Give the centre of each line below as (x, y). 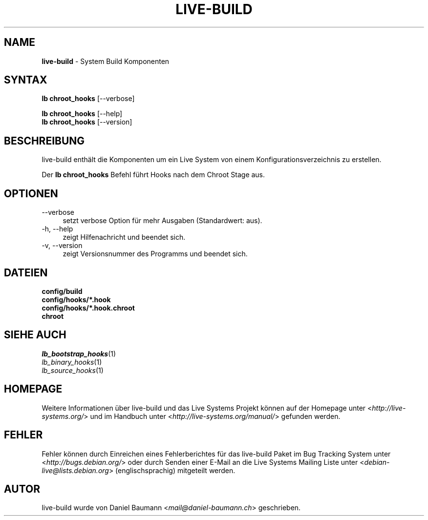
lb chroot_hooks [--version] (87, 122)
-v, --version (62, 246)
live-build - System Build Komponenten (106, 61)
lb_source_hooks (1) (73, 370)
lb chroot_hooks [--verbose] (88, 99)
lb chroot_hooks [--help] (82, 114)
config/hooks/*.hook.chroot (88, 308)
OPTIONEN (31, 193)
